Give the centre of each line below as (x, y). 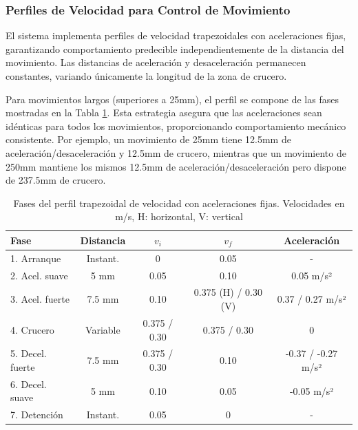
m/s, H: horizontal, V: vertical (179, 216)
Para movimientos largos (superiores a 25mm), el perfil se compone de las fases (172, 99)
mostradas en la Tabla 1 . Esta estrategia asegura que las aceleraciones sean (164, 112)
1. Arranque (36, 258)
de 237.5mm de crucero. (56, 180)
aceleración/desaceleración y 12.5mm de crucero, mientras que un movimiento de (176, 152)
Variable (103, 329)
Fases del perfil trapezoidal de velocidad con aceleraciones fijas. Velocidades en (179, 203)
